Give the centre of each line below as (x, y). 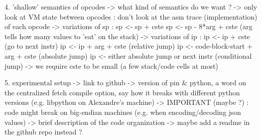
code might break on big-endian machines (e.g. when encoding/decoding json (123, 112)
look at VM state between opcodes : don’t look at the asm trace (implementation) (131, 16)
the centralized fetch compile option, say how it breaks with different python (122, 92)
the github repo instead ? (43, 132)
